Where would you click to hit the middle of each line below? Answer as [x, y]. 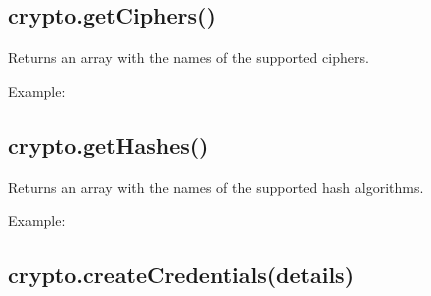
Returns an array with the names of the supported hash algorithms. [216, 186]
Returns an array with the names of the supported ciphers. [188, 57]
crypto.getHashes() [108, 144]
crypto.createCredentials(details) [181, 274]
